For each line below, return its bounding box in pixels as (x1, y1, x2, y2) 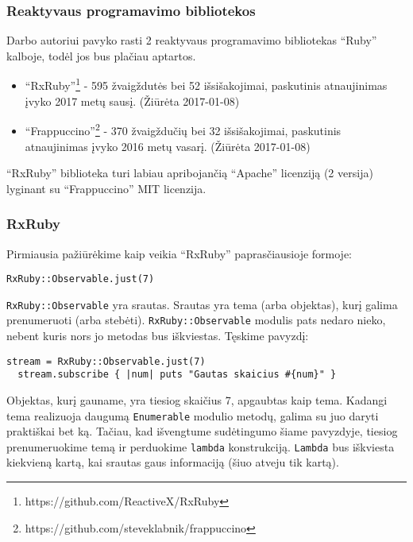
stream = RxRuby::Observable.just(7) (6, 355, 206, 367)
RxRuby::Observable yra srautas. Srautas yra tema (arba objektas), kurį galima (6, 296, 398, 312)
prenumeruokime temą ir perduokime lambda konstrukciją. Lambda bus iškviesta (6, 438, 395, 455)
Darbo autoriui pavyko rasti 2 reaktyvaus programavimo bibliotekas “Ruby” (6, 32, 377, 48)
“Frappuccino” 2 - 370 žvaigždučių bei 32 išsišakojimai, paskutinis (25, 120, 342, 138)
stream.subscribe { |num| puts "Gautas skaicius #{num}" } (17, 369, 337, 381)
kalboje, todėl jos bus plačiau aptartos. (6, 47, 196, 64)
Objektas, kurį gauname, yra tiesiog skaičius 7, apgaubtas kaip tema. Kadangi (6, 391, 388, 408)
